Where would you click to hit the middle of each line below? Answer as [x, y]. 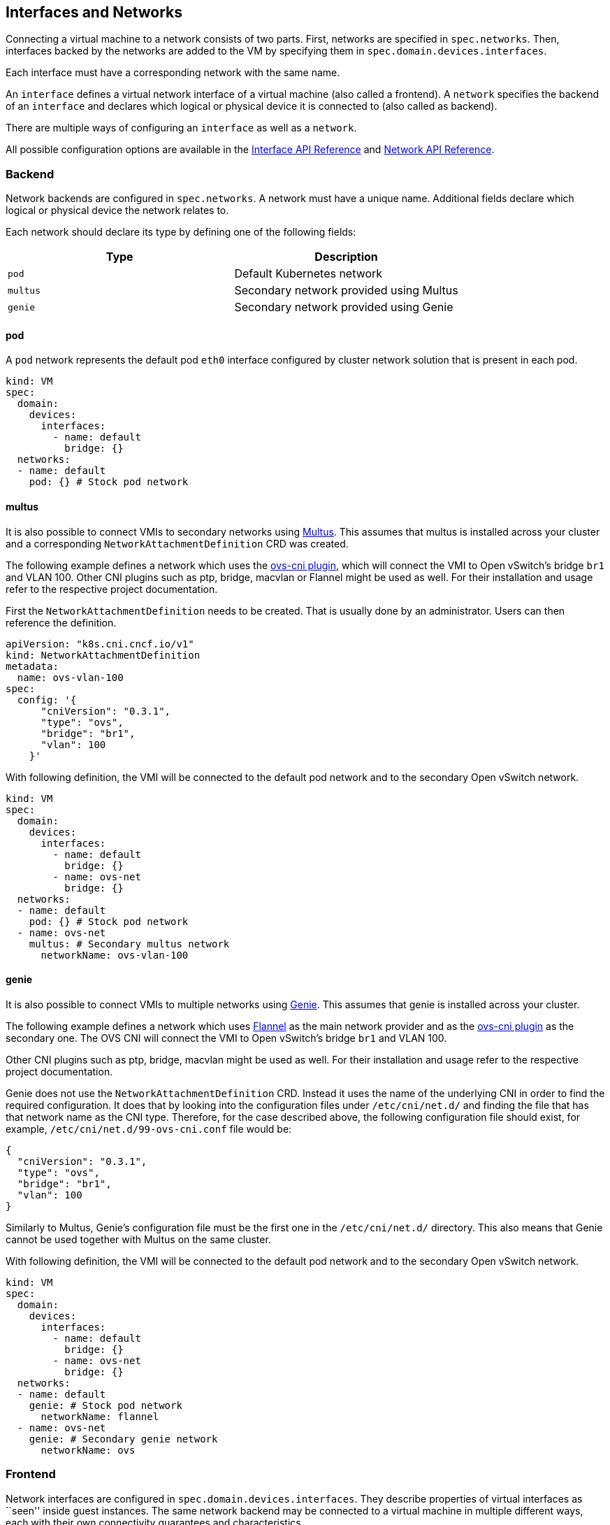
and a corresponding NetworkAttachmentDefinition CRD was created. [177, 543]
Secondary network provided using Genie [344, 307]
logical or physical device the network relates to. [117, 210]
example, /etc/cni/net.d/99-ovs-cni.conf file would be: [149, 1129]
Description [346, 257]
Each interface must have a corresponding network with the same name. [173, 73]
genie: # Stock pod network [106, 1405]
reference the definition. [61, 622]
